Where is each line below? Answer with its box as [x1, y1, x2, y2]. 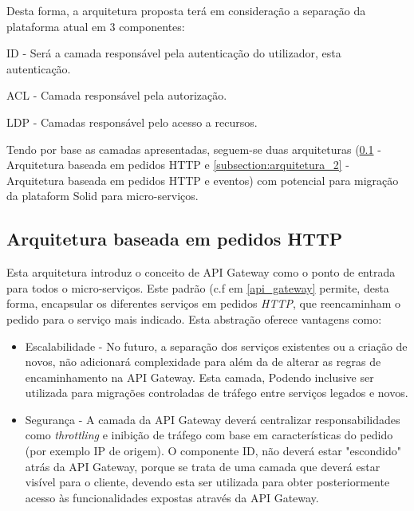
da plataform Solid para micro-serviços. [6, 187, 199, 204]
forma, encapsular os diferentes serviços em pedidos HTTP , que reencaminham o [6, 295, 401, 312]
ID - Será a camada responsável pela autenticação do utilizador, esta [6, 45, 341, 61]
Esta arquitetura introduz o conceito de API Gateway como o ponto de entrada [6, 264, 396, 281]
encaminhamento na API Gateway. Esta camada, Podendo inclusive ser [25, 368, 374, 385]
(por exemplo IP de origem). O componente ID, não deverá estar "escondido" [25, 442, 401, 459]
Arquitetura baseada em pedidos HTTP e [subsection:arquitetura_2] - [6, 156, 350, 173]
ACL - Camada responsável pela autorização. [6, 87, 227, 104]
